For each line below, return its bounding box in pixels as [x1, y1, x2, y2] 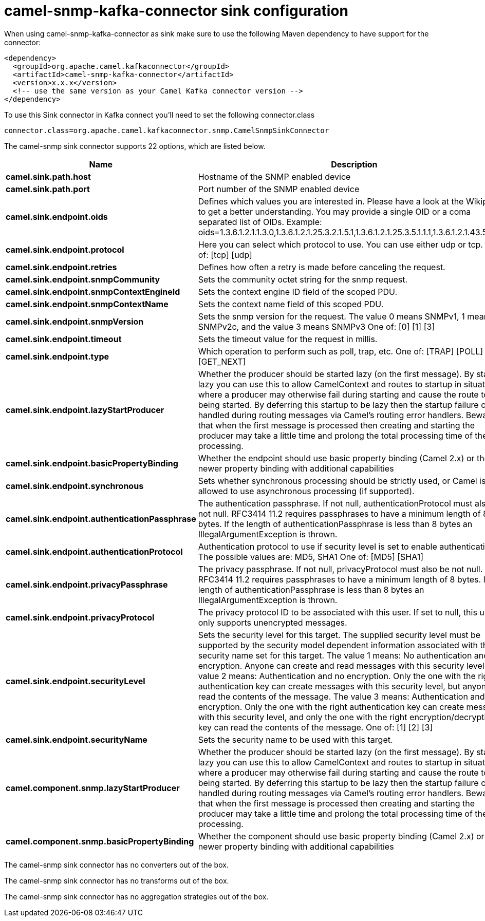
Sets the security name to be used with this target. [198, 734, 393, 745]
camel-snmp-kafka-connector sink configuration [4, 2, 348, 20]
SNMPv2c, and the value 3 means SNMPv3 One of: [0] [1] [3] [198, 321, 435, 332]
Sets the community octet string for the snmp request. [198, 274, 408, 285]
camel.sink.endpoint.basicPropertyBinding [6, 458, 178, 468]
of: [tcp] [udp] [198, 249, 252, 260]
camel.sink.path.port [6, 183, 90, 194]
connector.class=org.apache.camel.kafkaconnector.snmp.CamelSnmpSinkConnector [4, 126, 329, 135]
